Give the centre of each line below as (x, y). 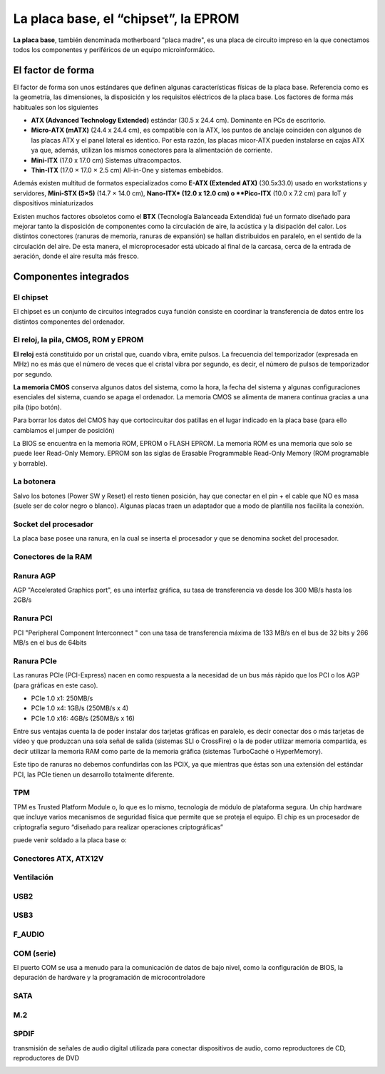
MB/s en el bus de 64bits (50, 643)
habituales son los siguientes (56, 107)
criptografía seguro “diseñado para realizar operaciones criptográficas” (118, 827)
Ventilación (33, 877)
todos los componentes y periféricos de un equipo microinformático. (114, 49)
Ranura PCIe (35, 661)
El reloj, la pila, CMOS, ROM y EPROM (78, 340)
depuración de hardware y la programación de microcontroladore (109, 978)
